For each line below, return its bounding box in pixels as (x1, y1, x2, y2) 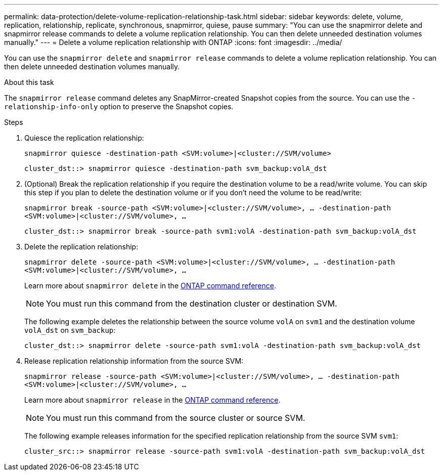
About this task (4, 78, 54, 87)
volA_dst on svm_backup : (24, 326, 116, 334)
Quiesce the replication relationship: (24, 134, 144, 142)
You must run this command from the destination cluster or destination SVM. (46, 298, 337, 309)
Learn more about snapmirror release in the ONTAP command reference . (24, 396, 281, 404)
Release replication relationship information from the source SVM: (24, 357, 244, 365)
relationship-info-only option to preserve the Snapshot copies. (4, 102, 234, 111)
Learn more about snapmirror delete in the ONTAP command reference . (24, 281, 277, 290)
